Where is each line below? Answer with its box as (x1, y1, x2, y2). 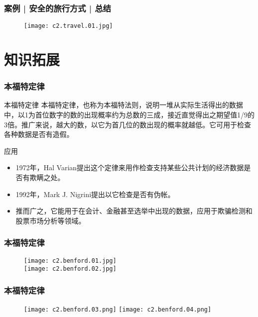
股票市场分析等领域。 (15, 215, 86, 225)
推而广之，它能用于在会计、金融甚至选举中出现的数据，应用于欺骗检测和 (15, 206, 253, 216)
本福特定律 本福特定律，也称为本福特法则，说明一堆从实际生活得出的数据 (4, 100, 243, 110)
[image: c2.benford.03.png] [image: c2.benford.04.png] (24, 306, 211, 314)
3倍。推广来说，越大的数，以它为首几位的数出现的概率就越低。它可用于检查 (4, 119, 251, 129)
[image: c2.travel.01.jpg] (24, 22, 113, 30)
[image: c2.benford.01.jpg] (24, 257, 117, 264)
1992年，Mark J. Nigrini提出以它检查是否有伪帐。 (15, 189, 175, 199)
